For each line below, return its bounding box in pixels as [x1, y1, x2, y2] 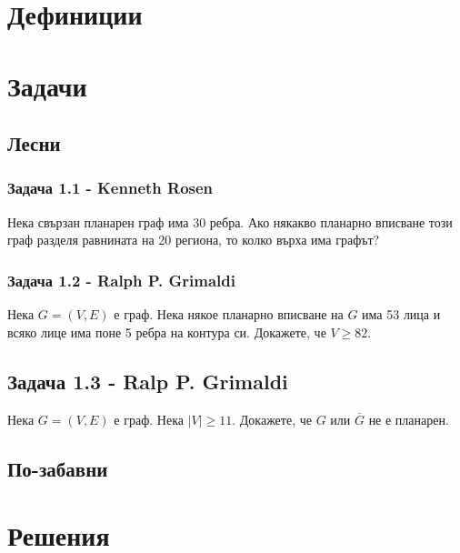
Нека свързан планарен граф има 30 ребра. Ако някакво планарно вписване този [7, 212, 453, 231]
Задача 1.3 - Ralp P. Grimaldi [7, 367, 288, 395]
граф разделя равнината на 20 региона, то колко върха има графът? [7, 230, 380, 249]
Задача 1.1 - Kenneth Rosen [7, 176, 214, 199]
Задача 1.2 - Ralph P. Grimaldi [7, 268, 236, 291]
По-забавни [7, 454, 108, 482]
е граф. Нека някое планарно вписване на [114, 305, 344, 324]
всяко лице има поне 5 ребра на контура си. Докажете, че [7, 322, 326, 341]
